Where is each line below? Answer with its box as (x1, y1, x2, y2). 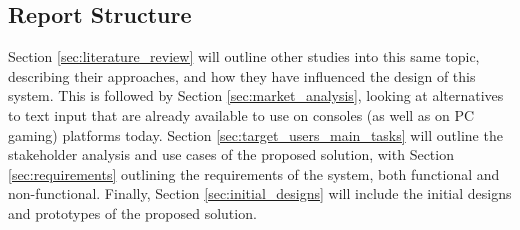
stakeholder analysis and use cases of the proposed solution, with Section (8, 144, 454, 165)
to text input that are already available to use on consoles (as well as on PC (8, 104, 475, 125)
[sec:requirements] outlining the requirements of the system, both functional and (8, 163, 500, 184)
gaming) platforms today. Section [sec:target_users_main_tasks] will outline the (8, 124, 503, 145)
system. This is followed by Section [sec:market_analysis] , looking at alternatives (8, 85, 504, 106)
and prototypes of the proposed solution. (8, 202, 257, 223)
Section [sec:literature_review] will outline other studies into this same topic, (8, 46, 480, 67)
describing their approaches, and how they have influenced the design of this (8, 65, 476, 86)
